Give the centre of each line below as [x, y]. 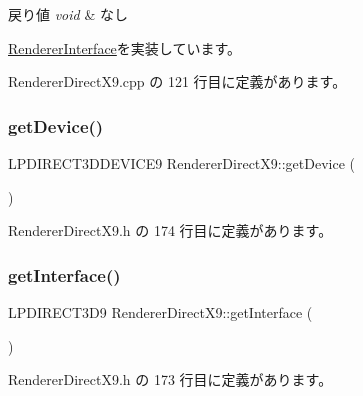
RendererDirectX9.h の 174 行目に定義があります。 [170, 230]
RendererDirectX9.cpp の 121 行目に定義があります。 [177, 81]
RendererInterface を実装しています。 [124, 47]
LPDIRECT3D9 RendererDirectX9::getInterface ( [160, 312]
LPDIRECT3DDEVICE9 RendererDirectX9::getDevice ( [182, 163]
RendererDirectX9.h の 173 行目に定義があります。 [170, 379]
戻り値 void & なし [68, 14]
